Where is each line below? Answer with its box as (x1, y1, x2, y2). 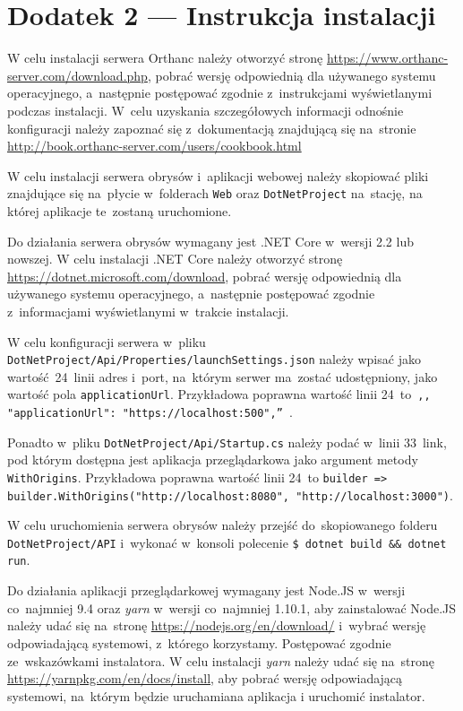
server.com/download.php (7, 65, 148, 84)
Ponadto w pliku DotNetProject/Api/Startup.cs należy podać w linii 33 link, (7, 432, 447, 451)
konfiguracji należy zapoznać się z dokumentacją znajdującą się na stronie (7, 118, 416, 137)
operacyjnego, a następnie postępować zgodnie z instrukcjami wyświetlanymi (7, 83, 433, 102)
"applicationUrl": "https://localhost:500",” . (7, 403, 293, 421)
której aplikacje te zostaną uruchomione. (7, 201, 232, 220)
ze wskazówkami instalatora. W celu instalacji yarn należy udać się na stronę (7, 651, 434, 670)
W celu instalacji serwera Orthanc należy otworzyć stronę (7, 48, 323, 67)
